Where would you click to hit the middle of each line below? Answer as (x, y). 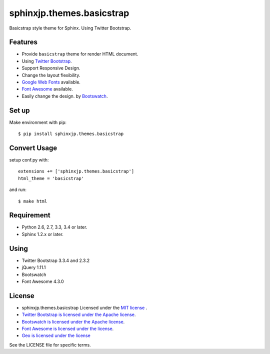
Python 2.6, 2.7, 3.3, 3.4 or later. (54, 227)
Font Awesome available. (47, 89)
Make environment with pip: (38, 122)
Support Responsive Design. (51, 68)
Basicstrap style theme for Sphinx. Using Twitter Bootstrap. (70, 28)
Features (23, 42)
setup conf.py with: (29, 160)
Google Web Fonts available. (51, 82)
